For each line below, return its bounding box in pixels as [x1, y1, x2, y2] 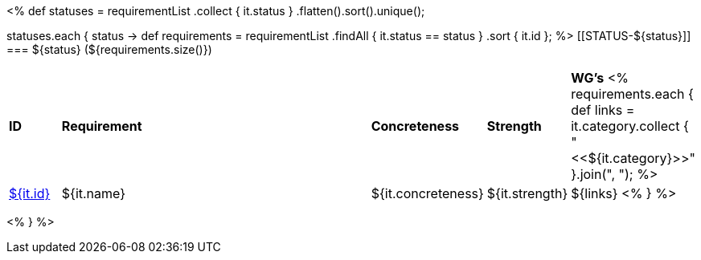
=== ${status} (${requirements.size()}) [6, 43, 212, 56]
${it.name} [61, 185, 126, 201]
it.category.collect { [571, 118, 689, 134]
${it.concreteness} [371, 185, 484, 201]
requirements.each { [571, 86, 694, 102]
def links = [571, 102, 635, 118]
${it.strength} [486, 185, 568, 201]
